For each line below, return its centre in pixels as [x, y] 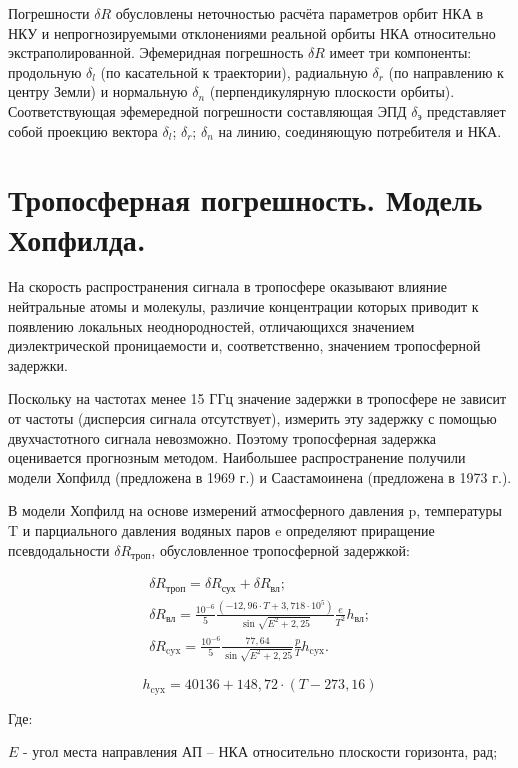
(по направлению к [446, 71]
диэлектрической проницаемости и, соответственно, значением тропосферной [244, 345]
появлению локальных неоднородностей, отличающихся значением [211, 325]
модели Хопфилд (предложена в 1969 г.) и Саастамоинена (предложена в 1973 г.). [260, 476]
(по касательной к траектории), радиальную [234, 71]
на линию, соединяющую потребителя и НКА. [360, 130]
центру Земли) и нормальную [98, 91]
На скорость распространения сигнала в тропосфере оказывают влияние [227, 286]
